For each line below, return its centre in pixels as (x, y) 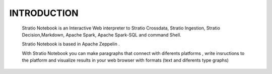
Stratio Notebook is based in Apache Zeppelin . (71, 44)
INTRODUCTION (44, 13)
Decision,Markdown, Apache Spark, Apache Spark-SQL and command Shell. (101, 34)
